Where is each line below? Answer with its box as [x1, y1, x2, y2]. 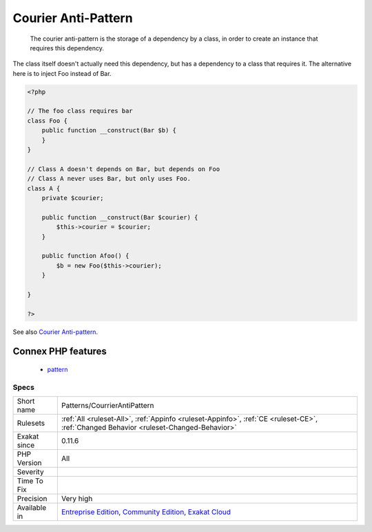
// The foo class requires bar [27, 107, 134, 115]
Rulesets [17, 418, 45, 428]
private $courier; [41, 194, 104, 201]
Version [17, 458, 42, 468]
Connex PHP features [12, 346, 107, 357]
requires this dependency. [30, 43, 105, 52]
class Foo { [27, 117, 68, 124]
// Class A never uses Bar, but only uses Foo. [27, 175, 191, 183]
